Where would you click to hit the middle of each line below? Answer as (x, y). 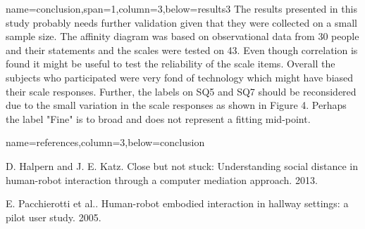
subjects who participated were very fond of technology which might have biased (180, 77)
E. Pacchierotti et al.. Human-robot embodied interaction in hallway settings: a (177, 203)
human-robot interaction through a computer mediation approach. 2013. (162, 179)
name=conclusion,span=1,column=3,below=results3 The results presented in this (181, 8)
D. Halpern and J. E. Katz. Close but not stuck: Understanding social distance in (182, 165)
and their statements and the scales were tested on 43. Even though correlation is (182, 50)
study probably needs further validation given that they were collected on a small (181, 22)
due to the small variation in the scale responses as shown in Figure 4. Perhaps (176, 105)
